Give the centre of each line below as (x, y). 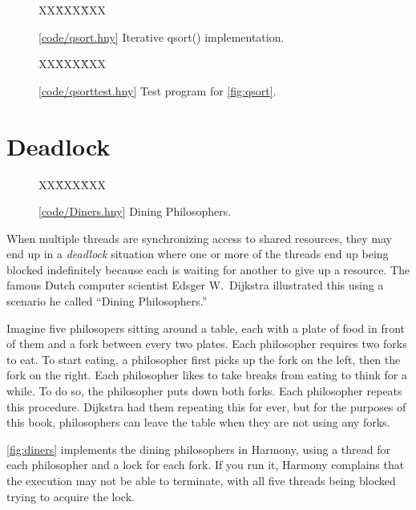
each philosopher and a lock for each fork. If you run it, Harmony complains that (206, 465)
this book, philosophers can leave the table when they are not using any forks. (198, 422)
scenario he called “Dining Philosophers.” (107, 301)
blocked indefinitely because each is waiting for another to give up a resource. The (208, 269)
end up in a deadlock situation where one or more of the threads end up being (198, 254)
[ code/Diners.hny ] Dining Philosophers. (135, 211)
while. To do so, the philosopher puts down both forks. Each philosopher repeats (204, 391)
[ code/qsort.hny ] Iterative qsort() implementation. (162, 36)
